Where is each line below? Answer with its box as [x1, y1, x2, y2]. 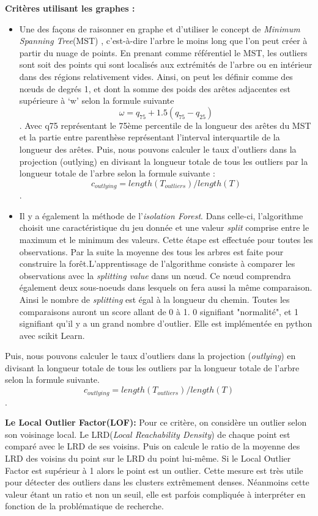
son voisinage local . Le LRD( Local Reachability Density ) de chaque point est [5, 427, 290, 440]
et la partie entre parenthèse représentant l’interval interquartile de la [19, 131, 280, 144]
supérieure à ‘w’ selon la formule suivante [19, 94, 174, 107]
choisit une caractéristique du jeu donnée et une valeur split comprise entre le [19, 221, 309, 234]
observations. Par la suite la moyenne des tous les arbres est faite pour [19, 245, 284, 258]
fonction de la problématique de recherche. [5, 500, 164, 512]
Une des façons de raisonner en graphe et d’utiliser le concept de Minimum [19, 22, 300, 35]
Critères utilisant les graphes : [5, 2, 135, 14]
